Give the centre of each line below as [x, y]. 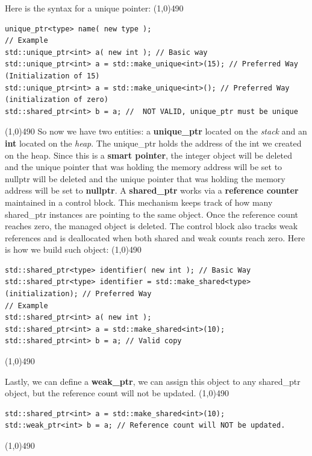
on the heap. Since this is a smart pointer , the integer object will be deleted [149, 155]
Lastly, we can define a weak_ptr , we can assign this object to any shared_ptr [153, 381]
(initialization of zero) [57, 100]
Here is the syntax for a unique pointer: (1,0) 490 [94, 8]
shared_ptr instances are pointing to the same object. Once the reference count [151, 214]
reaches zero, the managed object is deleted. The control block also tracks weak [151, 226]
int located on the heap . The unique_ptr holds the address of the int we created [153, 143]
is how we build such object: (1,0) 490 [73, 249]
